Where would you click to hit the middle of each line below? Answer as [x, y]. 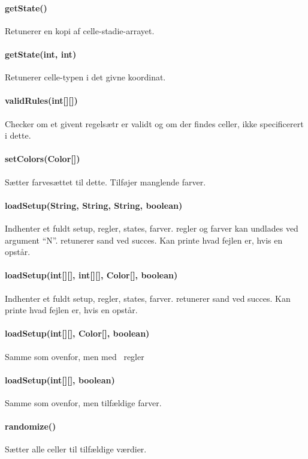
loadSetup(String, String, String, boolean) [94, 205]
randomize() [31, 426]
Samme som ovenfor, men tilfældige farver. [83, 402]
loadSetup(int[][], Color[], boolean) [77, 333]
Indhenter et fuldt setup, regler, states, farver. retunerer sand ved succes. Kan [148, 298]
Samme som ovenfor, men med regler [75, 356]
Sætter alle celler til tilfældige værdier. [76, 449]
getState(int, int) [41, 54]
